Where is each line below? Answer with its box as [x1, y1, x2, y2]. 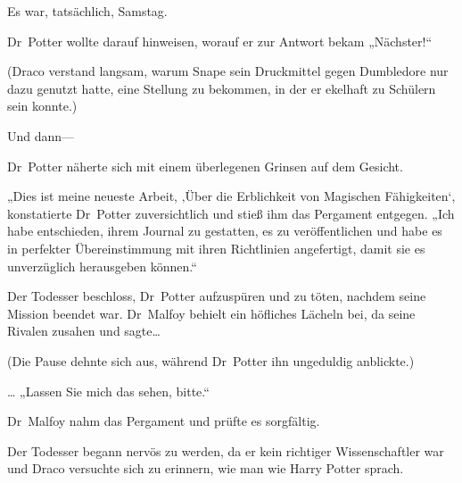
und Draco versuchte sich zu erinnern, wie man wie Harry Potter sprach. [7, 459, 404, 478]
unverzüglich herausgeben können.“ [7, 256, 197, 275]
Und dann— [7, 126, 75, 145]
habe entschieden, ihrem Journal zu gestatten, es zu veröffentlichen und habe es [7, 221, 442, 240]
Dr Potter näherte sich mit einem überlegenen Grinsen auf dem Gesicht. [7, 156, 403, 175]
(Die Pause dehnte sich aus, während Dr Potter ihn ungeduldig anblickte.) [7, 351, 415, 370]
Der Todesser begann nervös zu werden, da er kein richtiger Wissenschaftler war [7, 441, 444, 460]
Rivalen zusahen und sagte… [7, 321, 161, 340]
